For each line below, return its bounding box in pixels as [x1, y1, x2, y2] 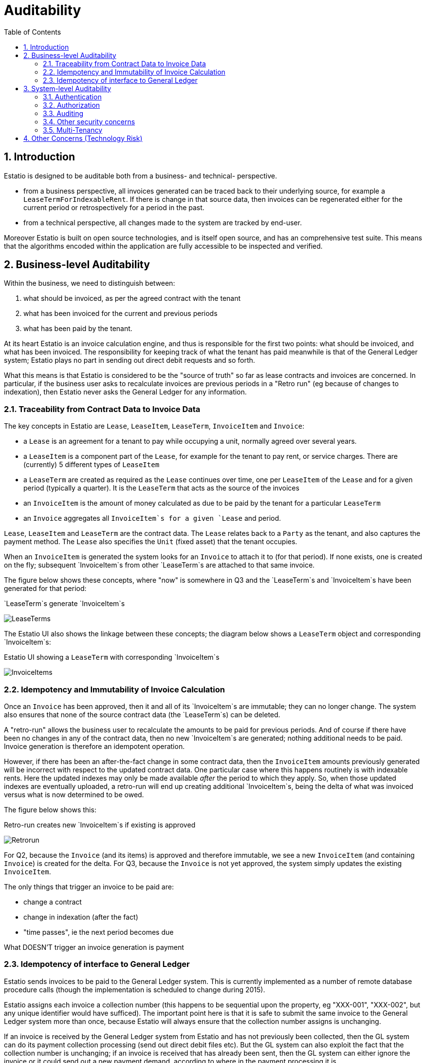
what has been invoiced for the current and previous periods [23, 309, 218, 318]
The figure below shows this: [4, 805, 96, 814]
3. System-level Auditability [23, 84, 111, 93]
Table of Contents [4, 27, 61, 36]
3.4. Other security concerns [43, 117, 135, 126]
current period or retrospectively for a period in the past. [23, 203, 204, 212]
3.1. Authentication [43, 92, 102, 101]
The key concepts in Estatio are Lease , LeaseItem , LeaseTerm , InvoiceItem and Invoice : [4, 422, 305, 431]
